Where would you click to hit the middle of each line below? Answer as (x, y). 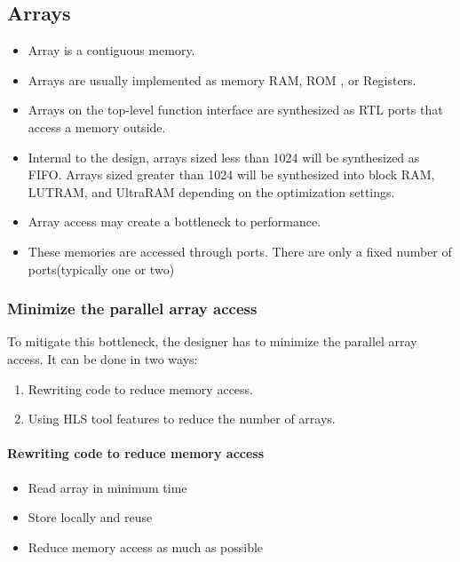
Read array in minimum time (107, 487)
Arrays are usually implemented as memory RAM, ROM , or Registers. (222, 79)
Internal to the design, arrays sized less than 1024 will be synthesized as (224, 157)
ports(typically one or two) (101, 269)
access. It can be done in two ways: (103, 358)
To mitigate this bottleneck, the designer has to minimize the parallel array (212, 341)
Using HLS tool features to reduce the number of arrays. (182, 419)
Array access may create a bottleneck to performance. (174, 222)
